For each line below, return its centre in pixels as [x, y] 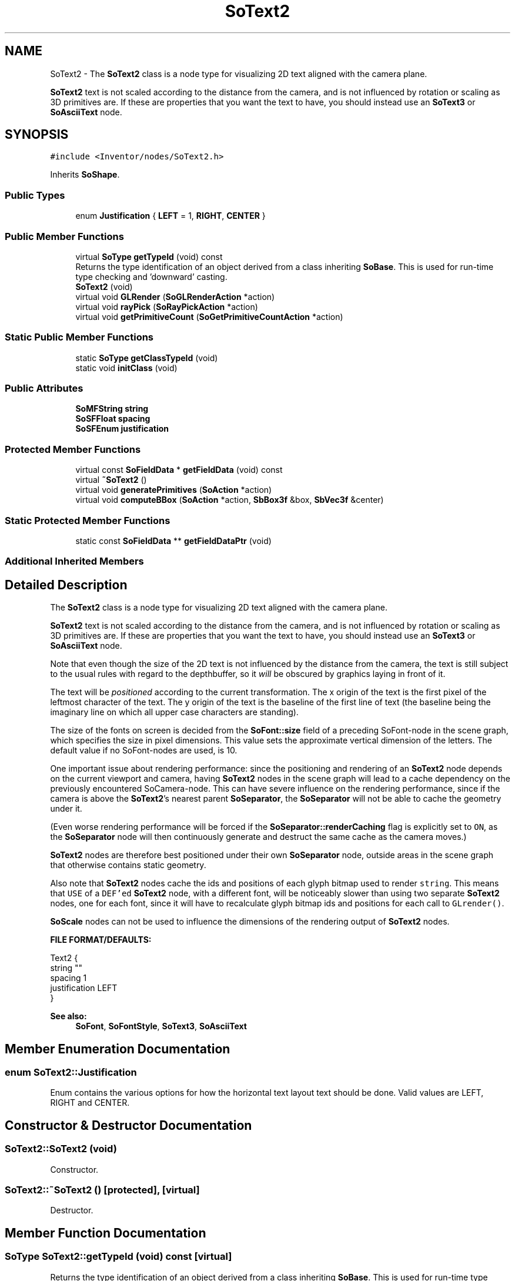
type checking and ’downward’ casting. [151, 276]
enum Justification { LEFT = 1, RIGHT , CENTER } [170, 216]
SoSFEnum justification [122, 429]
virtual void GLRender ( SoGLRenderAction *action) [175, 296]
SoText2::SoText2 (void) [61, 1149]
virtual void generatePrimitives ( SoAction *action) [174, 490]
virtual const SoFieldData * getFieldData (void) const [179, 470]
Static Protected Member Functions [88, 520]
